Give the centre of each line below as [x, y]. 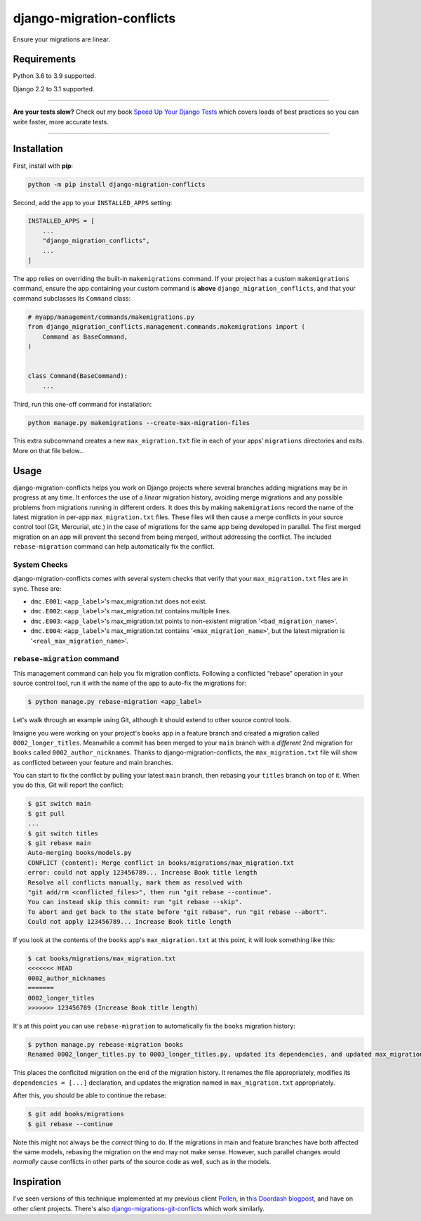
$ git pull [46, 814]
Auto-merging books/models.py [80, 853]
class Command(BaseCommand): [78, 376]
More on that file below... [49, 450]
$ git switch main [59, 804]
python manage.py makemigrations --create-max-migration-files [139, 423]
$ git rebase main [59, 843]
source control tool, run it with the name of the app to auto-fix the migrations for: [130, 683]
